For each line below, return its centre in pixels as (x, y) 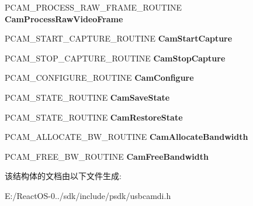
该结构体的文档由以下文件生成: (63, 176)
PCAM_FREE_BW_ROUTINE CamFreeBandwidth (107, 156)
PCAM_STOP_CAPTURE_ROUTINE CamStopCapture (115, 58)
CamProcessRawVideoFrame (64, 18)
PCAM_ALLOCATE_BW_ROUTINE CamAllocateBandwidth (126, 137)
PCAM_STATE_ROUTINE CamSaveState (87, 97)
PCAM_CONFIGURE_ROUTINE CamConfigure (99, 78)
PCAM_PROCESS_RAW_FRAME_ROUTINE (93, 7)
